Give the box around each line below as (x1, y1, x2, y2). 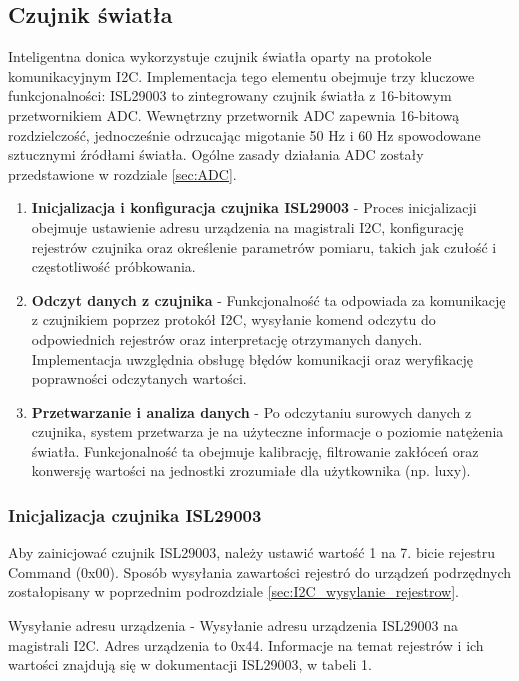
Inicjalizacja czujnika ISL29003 (8, 503, 262, 527)
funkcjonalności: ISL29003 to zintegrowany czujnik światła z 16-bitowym (8, 85, 452, 106)
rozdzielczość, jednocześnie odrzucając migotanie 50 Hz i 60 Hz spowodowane (8, 124, 481, 145)
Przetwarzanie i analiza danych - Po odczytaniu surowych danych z (31, 401, 472, 422)
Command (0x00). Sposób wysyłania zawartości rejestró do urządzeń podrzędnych (8, 561, 511, 582)
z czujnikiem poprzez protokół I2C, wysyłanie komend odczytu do (31, 309, 436, 330)
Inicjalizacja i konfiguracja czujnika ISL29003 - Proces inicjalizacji (31, 197, 477, 218)
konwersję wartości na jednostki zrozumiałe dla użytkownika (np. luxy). (31, 460, 471, 481)
